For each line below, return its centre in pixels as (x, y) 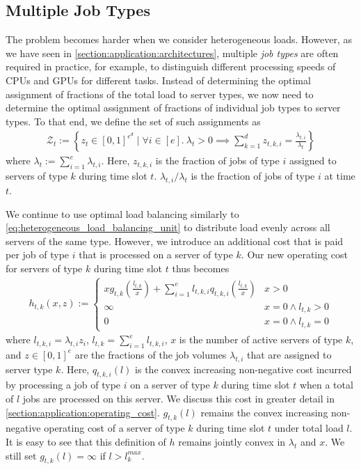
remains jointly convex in (232, 442)
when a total (326, 385)
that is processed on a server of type (156, 254)
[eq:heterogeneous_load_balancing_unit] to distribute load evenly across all (168, 227)
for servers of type (44, 268)
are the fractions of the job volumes (151, 354)
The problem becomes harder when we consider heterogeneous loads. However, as (179, 39)
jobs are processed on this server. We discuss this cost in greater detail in (178, 399)
